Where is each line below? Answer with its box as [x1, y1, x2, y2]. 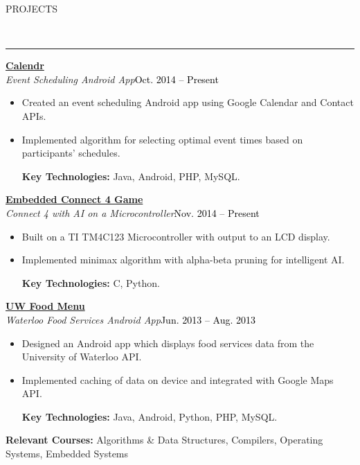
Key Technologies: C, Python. [21, 275, 160, 290]
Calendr [6, 58, 44, 73]
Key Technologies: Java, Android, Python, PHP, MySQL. [21, 409, 278, 423]
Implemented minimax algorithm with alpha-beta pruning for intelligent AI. [21, 252, 345, 267]
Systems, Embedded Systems [6, 446, 129, 461]
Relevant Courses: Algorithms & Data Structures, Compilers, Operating [6, 432, 323, 447]
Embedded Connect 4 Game [6, 192, 143, 207]
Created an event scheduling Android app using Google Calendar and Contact [21, 95, 354, 109]
